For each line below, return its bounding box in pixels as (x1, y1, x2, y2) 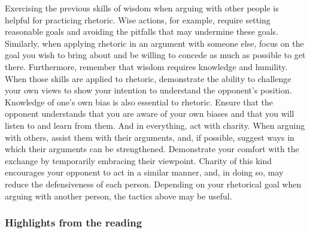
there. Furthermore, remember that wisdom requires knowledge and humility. (5, 60, 288, 72)
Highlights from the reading (5, 215, 142, 230)
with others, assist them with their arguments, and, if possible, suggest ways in (5, 131, 294, 143)
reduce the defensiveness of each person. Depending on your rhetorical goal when (5, 177, 302, 190)
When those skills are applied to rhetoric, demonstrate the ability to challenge (5, 72, 291, 84)
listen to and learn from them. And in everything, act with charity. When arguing (5, 119, 305, 131)
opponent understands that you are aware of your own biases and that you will (5, 107, 294, 120)
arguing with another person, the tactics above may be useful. (5, 189, 232, 202)
